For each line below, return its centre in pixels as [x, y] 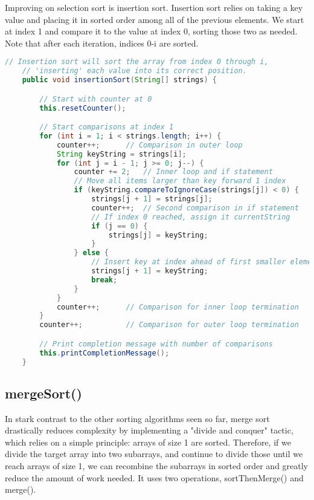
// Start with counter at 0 [96, 99]
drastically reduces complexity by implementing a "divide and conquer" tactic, [149, 430]
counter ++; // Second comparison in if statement [195, 208]
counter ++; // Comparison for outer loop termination [169, 325]
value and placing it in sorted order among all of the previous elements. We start [155, 19]
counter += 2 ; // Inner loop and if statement [173, 172]
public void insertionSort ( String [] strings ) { [119, 80]
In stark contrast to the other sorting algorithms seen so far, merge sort [137, 418]
